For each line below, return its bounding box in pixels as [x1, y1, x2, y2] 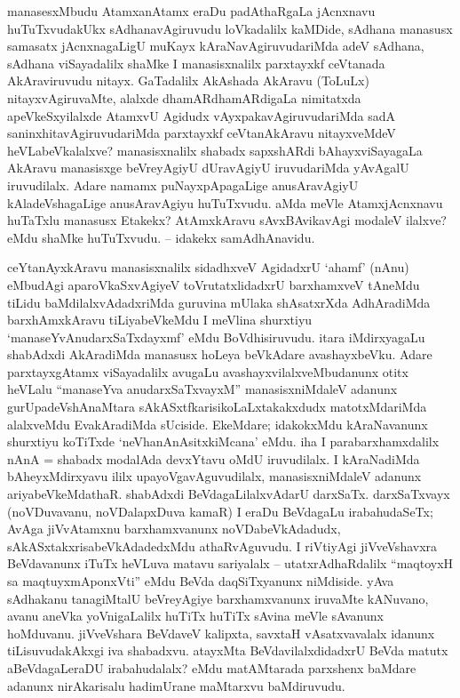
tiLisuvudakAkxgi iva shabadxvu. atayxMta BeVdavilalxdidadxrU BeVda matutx [7, 641, 448, 660]
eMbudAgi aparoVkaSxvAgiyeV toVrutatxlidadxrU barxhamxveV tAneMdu [7, 275, 420, 293]
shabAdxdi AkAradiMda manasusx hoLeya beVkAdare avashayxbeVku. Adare [7, 345, 432, 364]
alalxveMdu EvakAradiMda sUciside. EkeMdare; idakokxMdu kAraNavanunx [7, 414, 428, 433]
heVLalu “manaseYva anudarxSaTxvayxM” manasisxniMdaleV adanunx [7, 380, 398, 398]
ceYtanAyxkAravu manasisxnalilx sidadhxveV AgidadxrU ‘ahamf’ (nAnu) [7, 258, 409, 277]
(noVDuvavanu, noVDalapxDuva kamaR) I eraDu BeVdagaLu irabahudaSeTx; [7, 501, 433, 520]
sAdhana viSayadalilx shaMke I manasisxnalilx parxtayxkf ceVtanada [7, 53, 385, 72]
